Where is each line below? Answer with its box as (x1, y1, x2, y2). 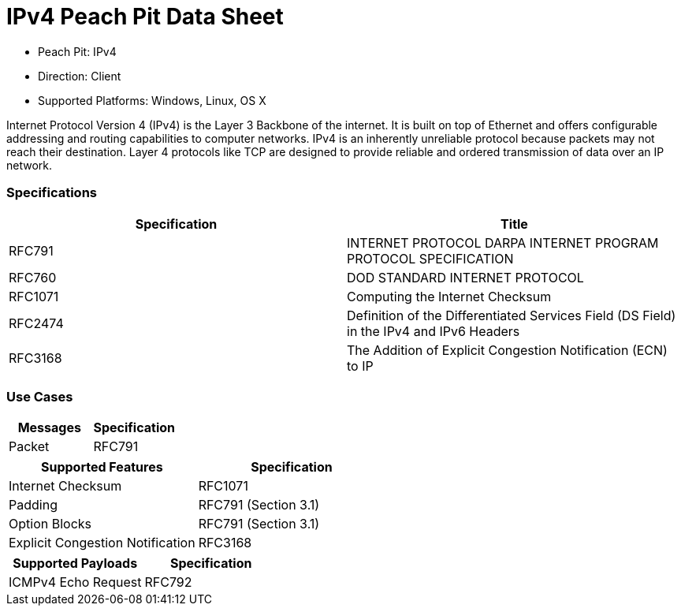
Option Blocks (9, 516, 91, 532)
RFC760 (9, 269, 57, 285)
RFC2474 (9, 315, 64, 331)
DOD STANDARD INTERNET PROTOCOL (347, 269, 584, 285)
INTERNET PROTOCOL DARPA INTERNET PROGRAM (347, 234, 659, 251)
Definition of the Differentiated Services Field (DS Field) (347, 307, 676, 323)
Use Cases (6, 388, 73, 405)
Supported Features (40, 459, 163, 476)
